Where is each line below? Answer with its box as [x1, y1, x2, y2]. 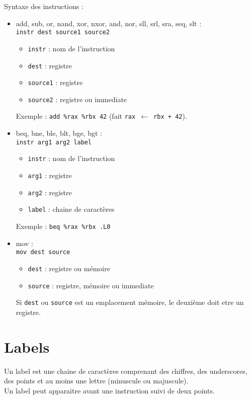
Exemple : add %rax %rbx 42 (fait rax [16, 111, 136, 121]
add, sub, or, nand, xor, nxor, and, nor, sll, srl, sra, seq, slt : [16, 18, 202, 28]
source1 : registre [28, 77, 83, 88]
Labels [4, 336, 50, 357]
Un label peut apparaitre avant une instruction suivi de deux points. [4, 385, 215, 395]
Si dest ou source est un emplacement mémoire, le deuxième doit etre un [16, 297, 244, 307]
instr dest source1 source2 [16, 29, 110, 36]
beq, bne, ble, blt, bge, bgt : [16, 128, 102, 138]
